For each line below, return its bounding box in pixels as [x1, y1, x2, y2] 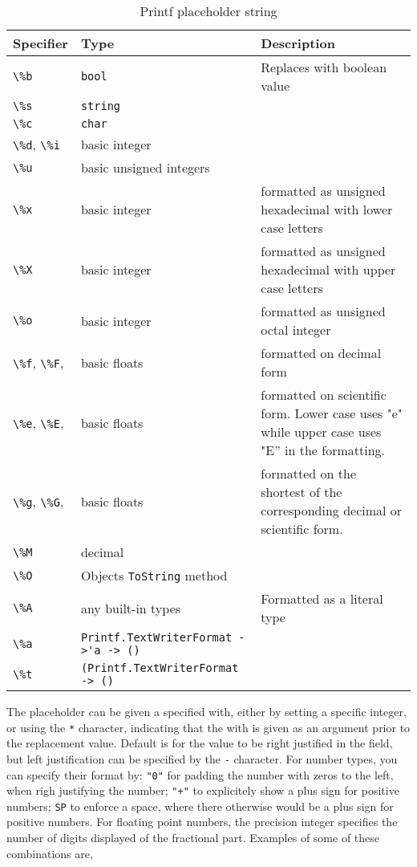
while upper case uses [261, 422, 382, 441]
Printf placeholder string [140, 2, 277, 20]
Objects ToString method [80, 566, 228, 584]
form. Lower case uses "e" [261, 404, 403, 422]
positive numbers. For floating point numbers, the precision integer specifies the [6, 813, 398, 830]
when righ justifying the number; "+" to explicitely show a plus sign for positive [6, 782, 399, 799]
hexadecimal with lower [261, 200, 393, 218]
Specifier [13, 34, 68, 52]
